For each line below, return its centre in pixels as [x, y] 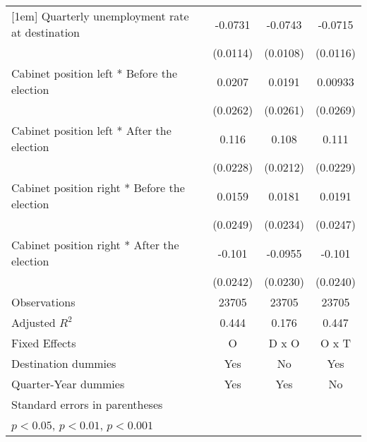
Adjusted [34, 322]
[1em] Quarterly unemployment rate [100, 16]
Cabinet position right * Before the [98, 187]
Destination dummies [64, 363]
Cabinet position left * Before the [95, 73]
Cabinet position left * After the [91, 130]
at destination [46, 32]
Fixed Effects [44, 343]
